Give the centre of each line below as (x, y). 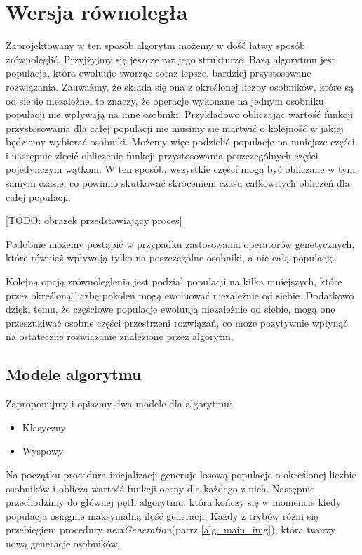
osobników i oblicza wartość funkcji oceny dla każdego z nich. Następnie (160, 488)
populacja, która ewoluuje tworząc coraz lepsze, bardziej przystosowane (159, 73)
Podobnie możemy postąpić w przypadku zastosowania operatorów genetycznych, (180, 243)
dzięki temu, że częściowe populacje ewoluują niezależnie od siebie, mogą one (170, 309)
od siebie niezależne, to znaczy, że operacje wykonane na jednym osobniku (165, 100)
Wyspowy (43, 451)
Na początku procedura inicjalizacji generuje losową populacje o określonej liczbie (181, 474)
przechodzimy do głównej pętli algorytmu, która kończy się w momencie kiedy (174, 502)
